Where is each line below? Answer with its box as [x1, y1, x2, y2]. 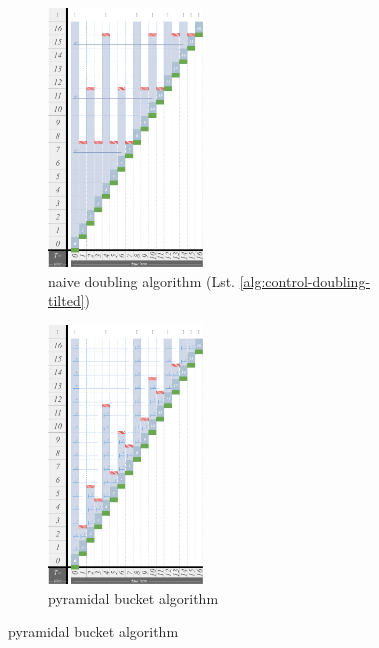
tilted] [48, 290, 85, 311]
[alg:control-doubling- [239, 270, 371, 291]
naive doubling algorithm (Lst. [48, 270, 236, 291]
